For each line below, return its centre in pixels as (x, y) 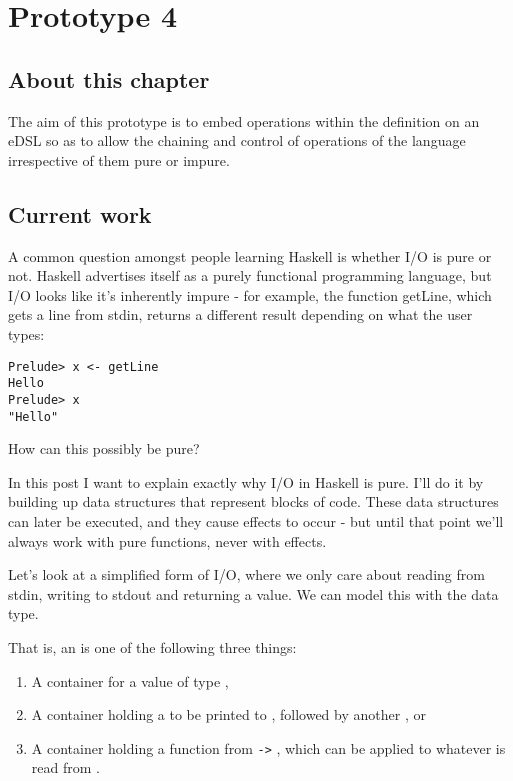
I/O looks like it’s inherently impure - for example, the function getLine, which (250, 294)
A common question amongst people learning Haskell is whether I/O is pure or (250, 255)
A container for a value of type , (130, 680)
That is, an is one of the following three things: (152, 646)
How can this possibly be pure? (104, 448)
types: (26, 333)
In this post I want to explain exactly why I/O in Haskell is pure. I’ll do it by (246, 481)
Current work (80, 213)
